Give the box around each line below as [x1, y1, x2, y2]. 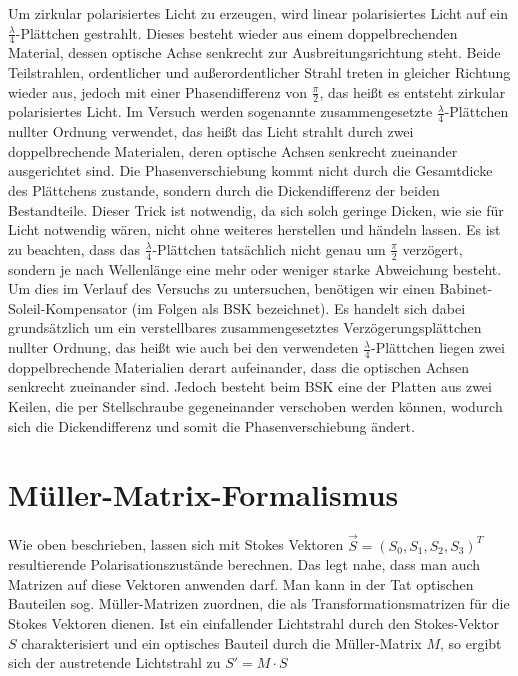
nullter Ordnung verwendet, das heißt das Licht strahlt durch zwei [8, 121, 414, 142]
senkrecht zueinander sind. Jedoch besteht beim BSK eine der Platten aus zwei [8, 376, 492, 397]
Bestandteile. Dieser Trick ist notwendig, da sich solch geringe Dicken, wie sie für [8, 199, 504, 220]
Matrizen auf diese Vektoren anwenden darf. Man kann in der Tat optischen [8, 573, 474, 594]
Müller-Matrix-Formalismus [8, 474, 399, 515]
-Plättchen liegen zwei [370, 337, 505, 358]
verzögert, [402, 238, 463, 259]
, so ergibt [439, 632, 502, 653]
